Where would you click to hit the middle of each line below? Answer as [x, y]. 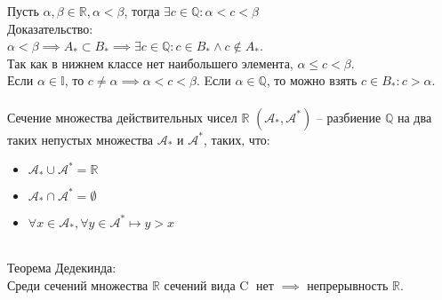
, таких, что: [237, 139]
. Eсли [213, 80]
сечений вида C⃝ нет [219, 284]
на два [414, 117]
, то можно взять [312, 80]
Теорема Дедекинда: [62, 268]
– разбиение [349, 117]
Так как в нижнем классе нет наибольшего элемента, [150, 63]
